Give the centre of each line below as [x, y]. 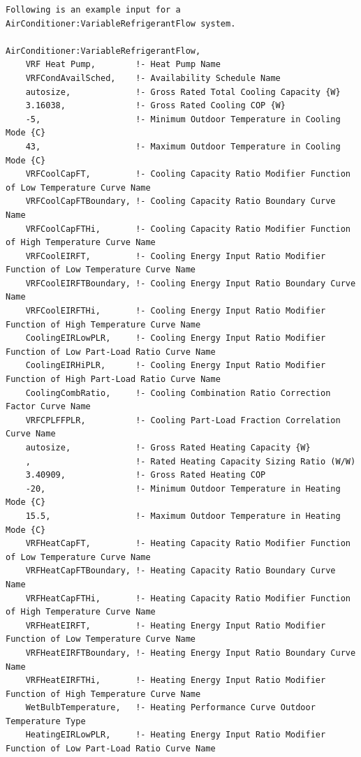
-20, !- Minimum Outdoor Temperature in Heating [183, 488]
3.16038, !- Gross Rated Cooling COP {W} [155, 106]
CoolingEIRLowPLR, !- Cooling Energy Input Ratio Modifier [176, 338]
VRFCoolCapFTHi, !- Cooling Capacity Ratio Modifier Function [188, 229]
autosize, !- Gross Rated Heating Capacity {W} [168, 448]
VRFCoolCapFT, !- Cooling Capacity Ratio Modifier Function [188, 174]
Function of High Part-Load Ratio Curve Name [113, 380]
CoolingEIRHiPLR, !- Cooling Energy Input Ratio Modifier [176, 366]
